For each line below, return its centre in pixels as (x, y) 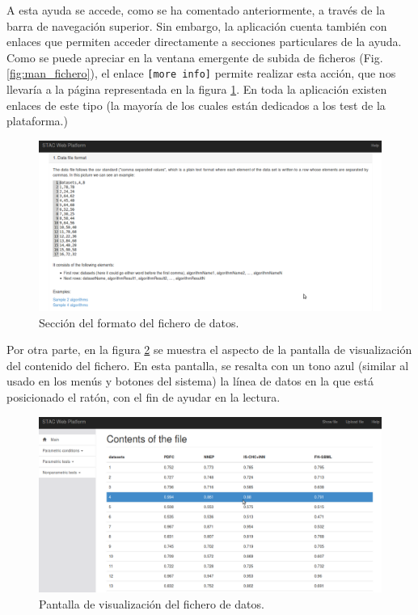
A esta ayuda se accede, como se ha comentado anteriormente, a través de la (196, 10)
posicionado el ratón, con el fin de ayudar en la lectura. (144, 396)
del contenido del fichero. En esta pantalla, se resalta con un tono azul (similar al (208, 365)
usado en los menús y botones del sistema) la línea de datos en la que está (190, 381)
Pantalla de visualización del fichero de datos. (152, 603)
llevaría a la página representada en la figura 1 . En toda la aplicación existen (197, 89)
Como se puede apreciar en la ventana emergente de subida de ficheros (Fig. (195, 57)
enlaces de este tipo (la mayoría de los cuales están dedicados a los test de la (196, 105)
